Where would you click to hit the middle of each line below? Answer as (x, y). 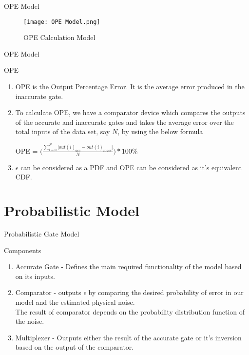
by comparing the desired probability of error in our (166, 292)
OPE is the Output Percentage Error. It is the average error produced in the (130, 87)
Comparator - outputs (48, 292)
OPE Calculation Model (59, 37)
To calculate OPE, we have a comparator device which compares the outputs (130, 112)
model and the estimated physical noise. (75, 302)
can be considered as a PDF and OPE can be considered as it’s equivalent (131, 167)
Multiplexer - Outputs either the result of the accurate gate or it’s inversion (128, 337)
